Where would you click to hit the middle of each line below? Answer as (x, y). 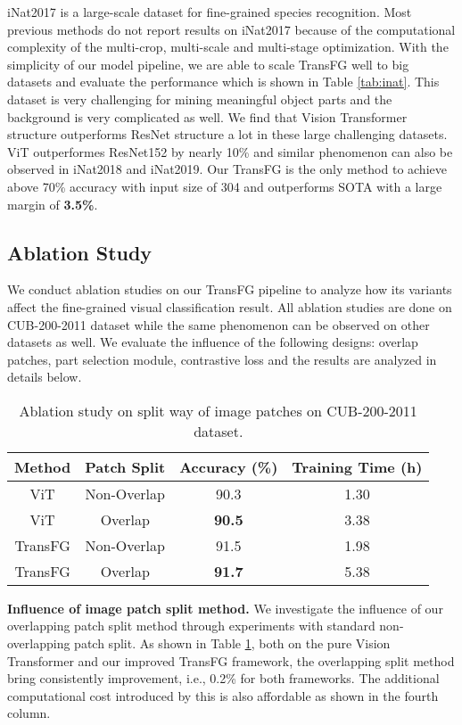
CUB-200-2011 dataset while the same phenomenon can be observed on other (219, 324)
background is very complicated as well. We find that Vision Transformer (207, 116)
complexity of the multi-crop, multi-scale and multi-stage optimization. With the (228, 47)
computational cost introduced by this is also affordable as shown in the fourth (223, 695)
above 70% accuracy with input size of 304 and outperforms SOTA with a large (225, 186)
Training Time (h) (357, 466)
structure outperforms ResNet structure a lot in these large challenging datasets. (227, 134)
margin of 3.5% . (53, 204)
